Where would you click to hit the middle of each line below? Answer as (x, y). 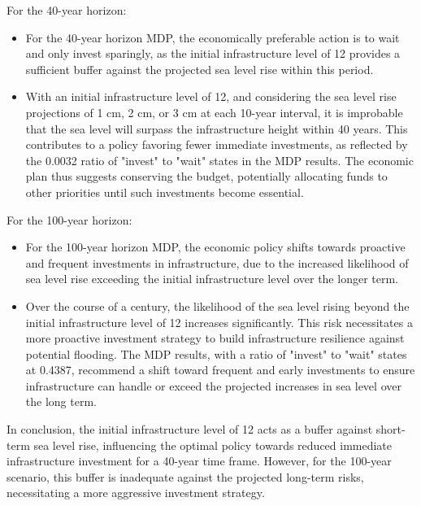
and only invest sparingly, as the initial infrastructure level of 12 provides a (213, 53)
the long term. (61, 401)
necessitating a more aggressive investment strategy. (136, 493)
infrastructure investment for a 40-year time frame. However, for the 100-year (199, 461)
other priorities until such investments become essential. (165, 192)
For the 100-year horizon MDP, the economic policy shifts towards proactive (215, 247)
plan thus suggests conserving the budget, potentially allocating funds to (206, 176)
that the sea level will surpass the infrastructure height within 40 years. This (217, 128)
